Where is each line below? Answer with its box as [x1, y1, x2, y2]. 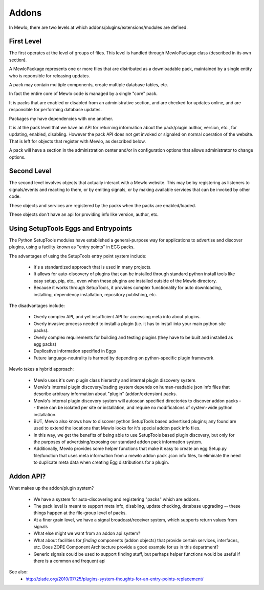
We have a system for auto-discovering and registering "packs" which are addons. [33, 496, 200, 502]
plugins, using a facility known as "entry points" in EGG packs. [9, 244, 135, 250]
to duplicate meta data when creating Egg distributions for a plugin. [33, 459, 170, 465]
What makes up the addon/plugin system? [9, 485, 94, 491]
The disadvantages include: [9, 303, 65, 308]
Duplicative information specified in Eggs [33, 348, 116, 354]
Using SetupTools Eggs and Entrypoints [9, 224, 132, 233]
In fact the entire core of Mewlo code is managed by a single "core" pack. [9, 91, 158, 96]
